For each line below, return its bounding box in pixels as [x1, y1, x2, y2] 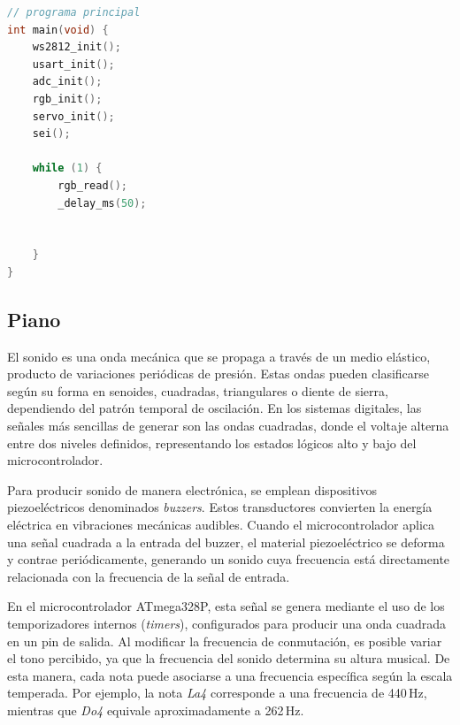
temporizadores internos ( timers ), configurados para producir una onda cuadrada [7, 614, 447, 633]
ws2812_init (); [32, 41, 121, 54]
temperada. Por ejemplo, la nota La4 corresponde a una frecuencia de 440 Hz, [7, 683, 427, 702]
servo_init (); [32, 110, 115, 123]
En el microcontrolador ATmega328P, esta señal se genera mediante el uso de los [7, 597, 445, 615]
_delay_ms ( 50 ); [57, 196, 147, 210]
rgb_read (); [57, 179, 128, 192]
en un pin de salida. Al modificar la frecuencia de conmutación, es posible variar [7, 631, 442, 650]
